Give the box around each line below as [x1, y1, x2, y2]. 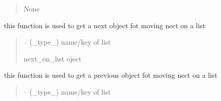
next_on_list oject [23, 53, 82, 63]
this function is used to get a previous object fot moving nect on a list [4, 70, 218, 80]
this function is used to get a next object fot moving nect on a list [4, 20, 206, 30]
